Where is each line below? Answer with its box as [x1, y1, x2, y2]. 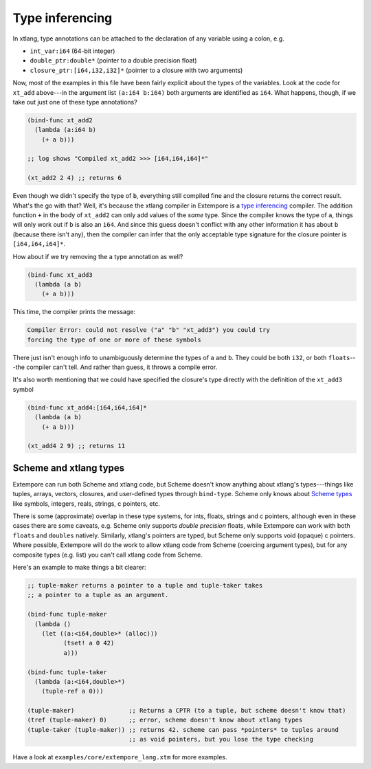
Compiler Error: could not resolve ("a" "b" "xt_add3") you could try [27, 326, 271, 334]
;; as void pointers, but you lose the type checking [128, 735, 314, 744]
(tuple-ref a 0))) [41, 687, 104, 695]
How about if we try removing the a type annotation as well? [12, 252, 183, 260]
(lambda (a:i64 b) [34, 126, 96, 134]
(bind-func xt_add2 [27, 116, 93, 124]
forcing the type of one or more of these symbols [27, 335, 202, 344]
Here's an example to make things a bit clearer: [12, 564, 146, 571]
